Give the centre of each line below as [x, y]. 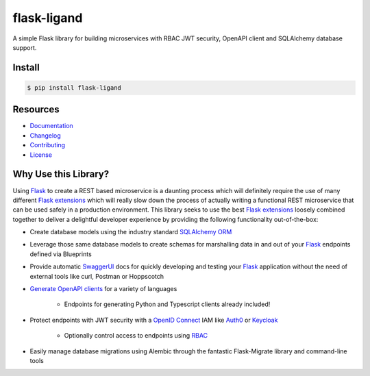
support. [25, 47]
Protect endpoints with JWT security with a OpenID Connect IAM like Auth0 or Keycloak [154, 320]
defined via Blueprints [61, 254]
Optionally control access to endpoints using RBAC [136, 336]
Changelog [45, 135]
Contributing [47, 145]
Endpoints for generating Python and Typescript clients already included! [167, 304]
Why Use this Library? [61, 174]
